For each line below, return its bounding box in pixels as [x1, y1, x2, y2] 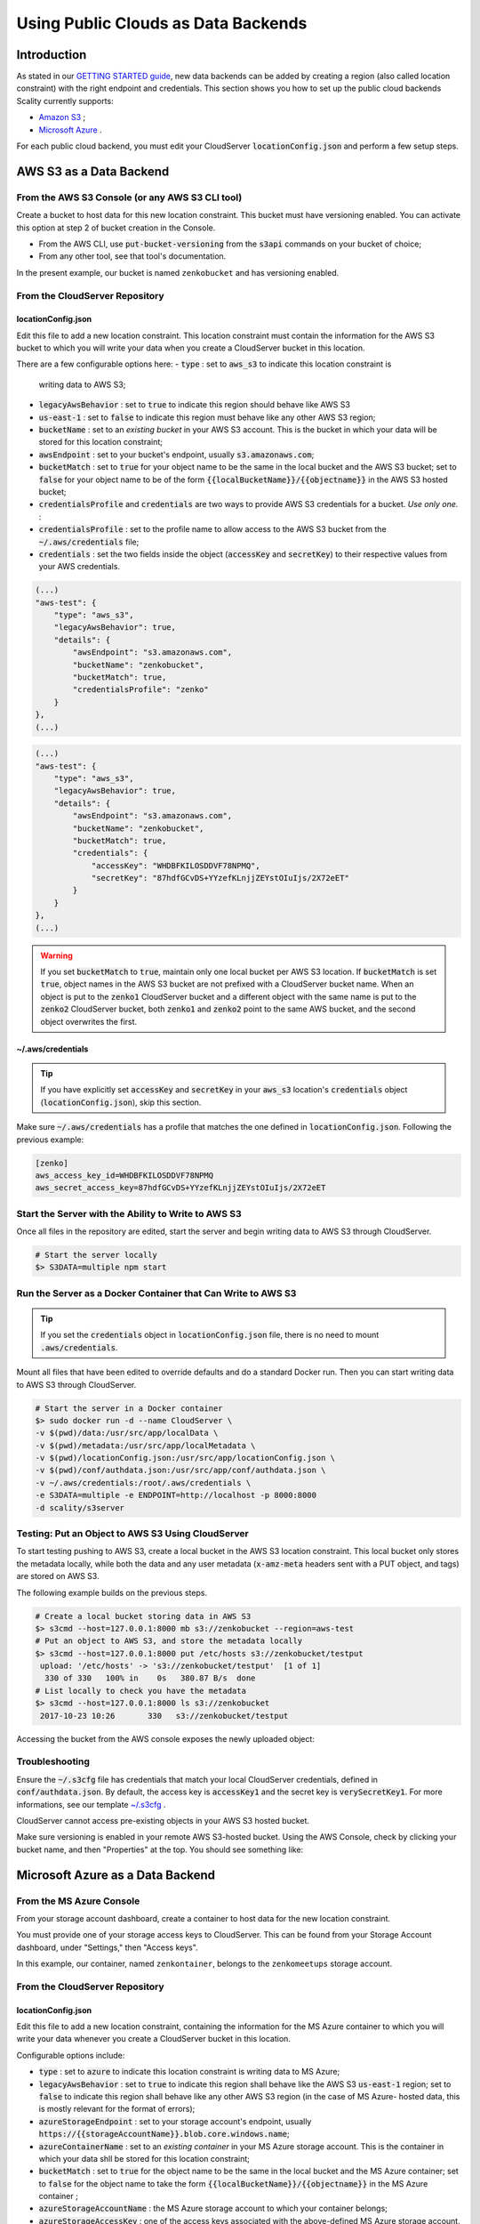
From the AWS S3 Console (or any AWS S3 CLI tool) [16, 191, 243, 204]
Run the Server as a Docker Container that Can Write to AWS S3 [16, 1286, 297, 1299]
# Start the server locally [35, 1250, 157, 1261]
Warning [40, 950, 73, 961]
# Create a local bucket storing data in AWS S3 [35, 1611, 252, 1621]
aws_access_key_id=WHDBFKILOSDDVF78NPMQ [35, 1170, 213, 1180]
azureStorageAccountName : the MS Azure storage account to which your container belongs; [38, 2203, 388, 2214]
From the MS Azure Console [16, 1895, 140, 1907]
